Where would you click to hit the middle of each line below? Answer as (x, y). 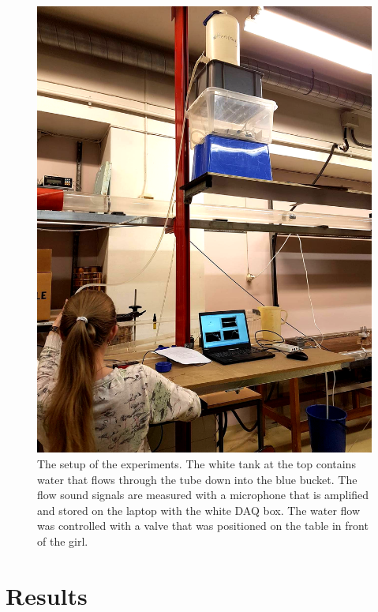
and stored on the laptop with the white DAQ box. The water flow (199, 510)
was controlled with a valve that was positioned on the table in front (203, 526)
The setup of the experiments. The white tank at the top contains (196, 463)
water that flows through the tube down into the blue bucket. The (197, 479)
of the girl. (63, 541)
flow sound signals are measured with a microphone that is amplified (203, 495)
